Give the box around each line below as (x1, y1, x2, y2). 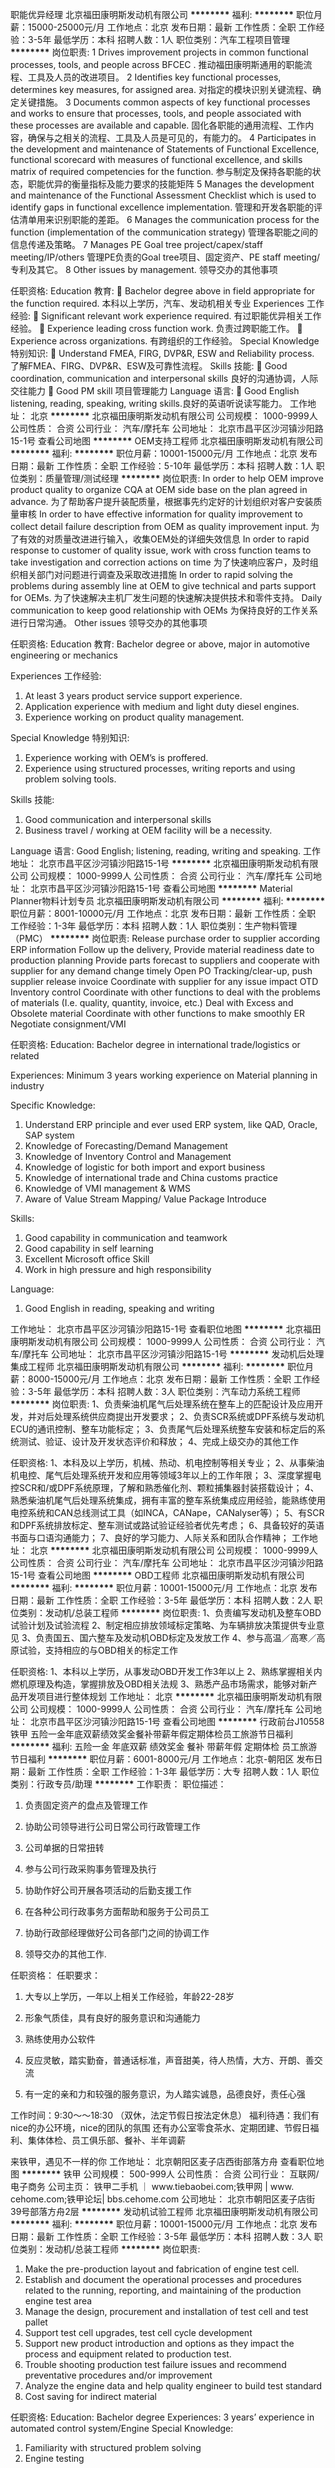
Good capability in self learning (24, 1243, 154, 1254)
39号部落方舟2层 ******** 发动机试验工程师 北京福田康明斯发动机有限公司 (10, 2206, 319, 2217)
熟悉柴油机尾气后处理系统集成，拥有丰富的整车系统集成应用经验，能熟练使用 (10, 1494, 326, 1506)
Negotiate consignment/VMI (10, 1018, 127, 1030)
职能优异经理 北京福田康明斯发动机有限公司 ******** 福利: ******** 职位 (10, 9, 314, 20)
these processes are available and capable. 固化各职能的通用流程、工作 (10, 119, 306, 131)
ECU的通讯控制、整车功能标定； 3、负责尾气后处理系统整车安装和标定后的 (10, 1423, 317, 1435)
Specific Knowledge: (10, 1099, 96, 1111)
